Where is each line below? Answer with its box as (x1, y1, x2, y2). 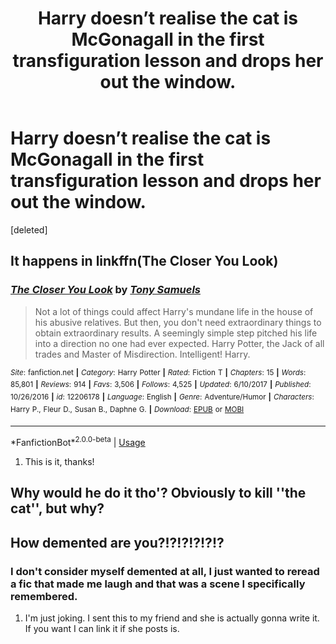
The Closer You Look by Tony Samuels (10, 283, 201, 297)
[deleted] (10, 223, 48, 236)
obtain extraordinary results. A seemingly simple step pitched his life (34, 327, 318, 339)
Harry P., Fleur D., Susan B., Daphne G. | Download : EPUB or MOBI (10, 404, 245, 414)
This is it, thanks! (24, 455, 95, 467)
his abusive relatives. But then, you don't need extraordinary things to (34, 316, 322, 328)
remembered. (10, 589, 78, 603)
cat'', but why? (10, 500, 105, 517)
